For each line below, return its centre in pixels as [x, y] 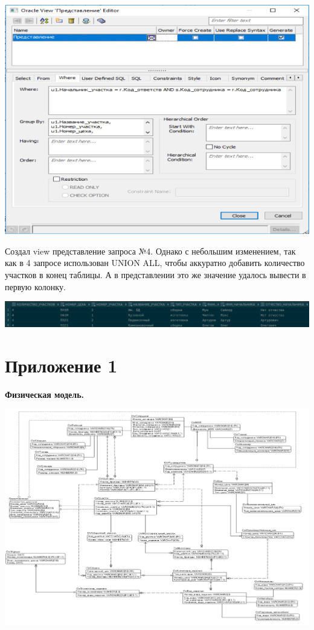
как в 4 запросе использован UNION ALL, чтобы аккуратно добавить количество [155, 263]
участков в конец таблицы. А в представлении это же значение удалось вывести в [155, 275]
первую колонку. [35, 286]
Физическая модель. [45, 394]
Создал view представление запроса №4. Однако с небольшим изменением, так [150, 251]
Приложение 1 [61, 365]
